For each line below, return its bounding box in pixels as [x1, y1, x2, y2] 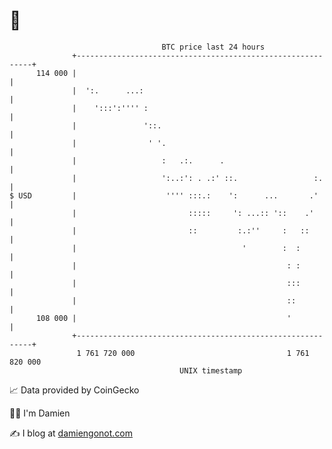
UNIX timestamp [179, 365, 243, 376]
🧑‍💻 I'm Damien [9, 407, 71, 419]
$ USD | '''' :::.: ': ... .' [9, 190, 319, 201]
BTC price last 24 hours [161, 42, 266, 52]
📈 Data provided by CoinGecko [9, 384, 140, 396]
